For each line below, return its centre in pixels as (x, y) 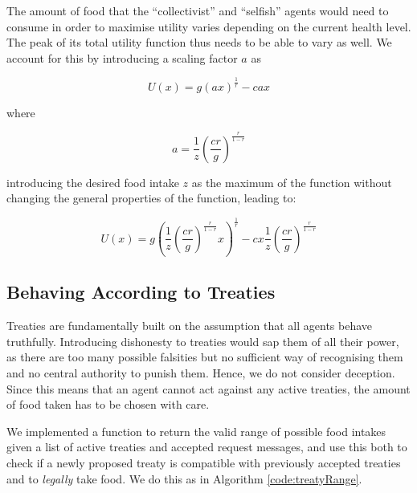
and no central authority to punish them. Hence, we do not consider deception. (201, 373)
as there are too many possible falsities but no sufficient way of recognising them (205, 357)
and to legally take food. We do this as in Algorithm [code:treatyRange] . (184, 478)
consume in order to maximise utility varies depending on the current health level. (209, 26)
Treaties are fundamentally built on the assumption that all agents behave (190, 326)
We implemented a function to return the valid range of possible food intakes (196, 431)
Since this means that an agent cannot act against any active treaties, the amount (208, 388)
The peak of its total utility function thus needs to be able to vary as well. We (199, 42)
